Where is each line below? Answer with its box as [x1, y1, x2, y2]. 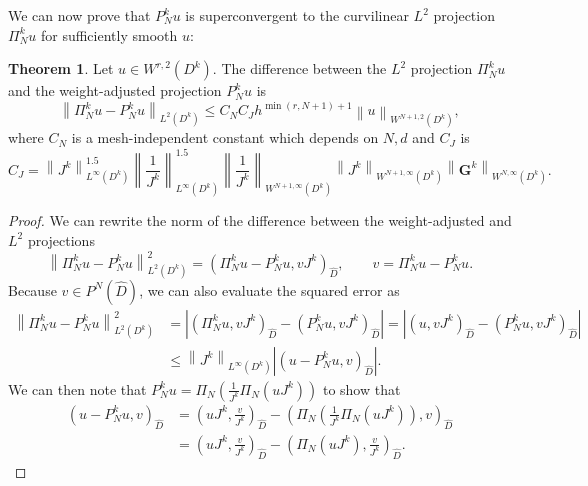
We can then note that [8, 378, 147, 399]
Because [8, 279, 57, 300]
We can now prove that [8, 5, 151, 25]
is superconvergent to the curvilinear [185, 5, 409, 25]
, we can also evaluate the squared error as [139, 279, 400, 300]
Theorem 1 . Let [8, 58, 114, 79]
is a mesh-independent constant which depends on [71, 127, 379, 148]
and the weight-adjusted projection [8, 80, 222, 101]
